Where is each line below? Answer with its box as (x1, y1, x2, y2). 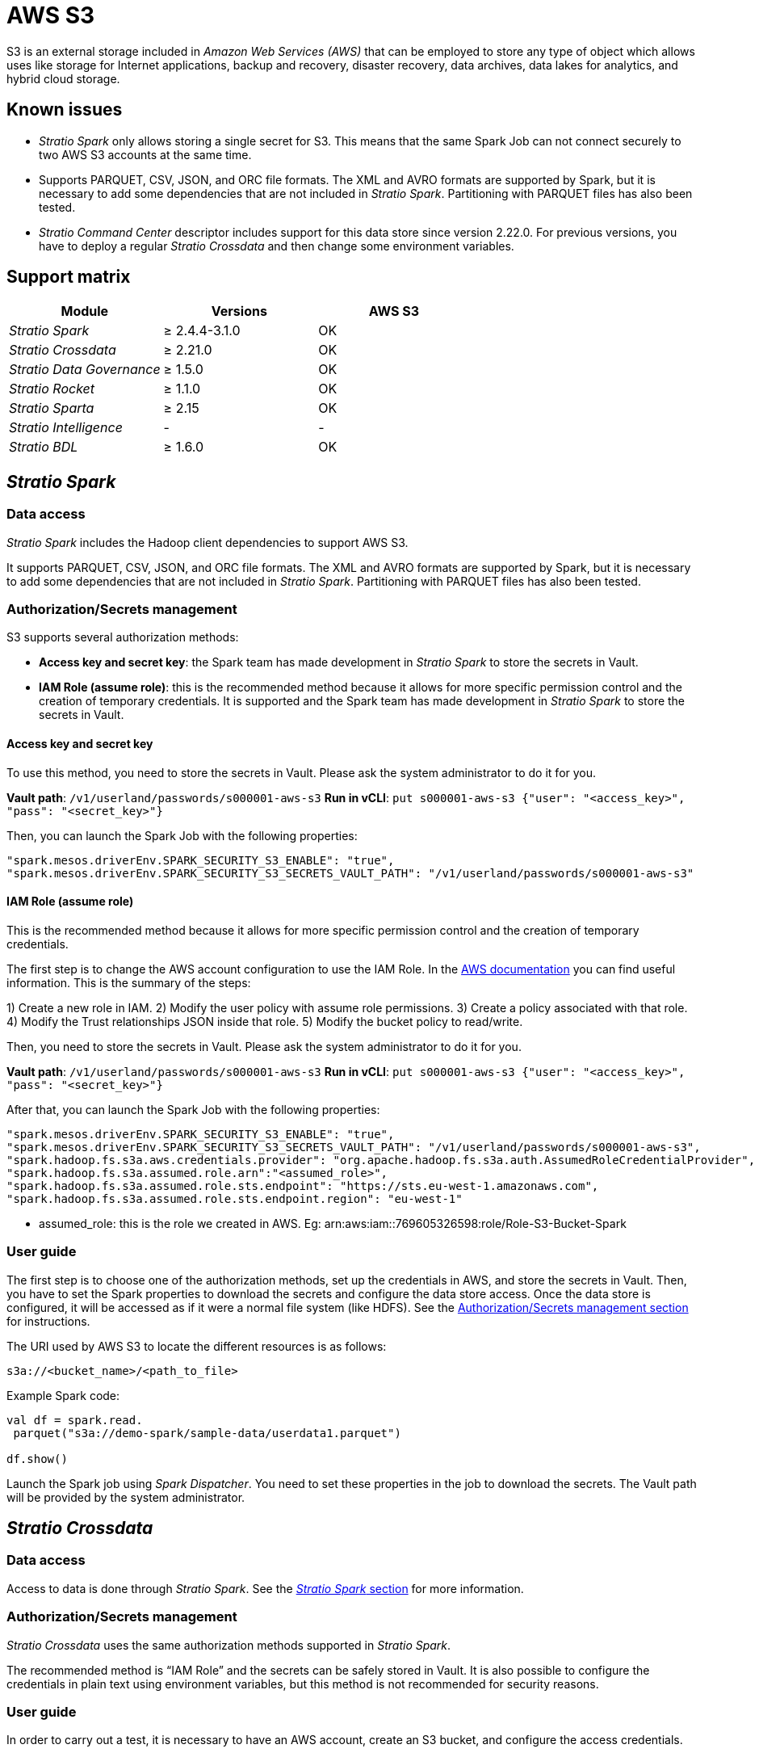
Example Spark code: (6, 1388, 120, 1402)
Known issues (6, 99, 123, 120)
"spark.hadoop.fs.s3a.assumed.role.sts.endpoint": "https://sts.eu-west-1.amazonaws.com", (6, 1179, 599, 1192)
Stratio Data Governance (9, 361, 161, 378)
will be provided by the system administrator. (6, 1490, 245, 1504)
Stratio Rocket (9, 380, 95, 397)
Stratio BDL (9, 439, 78, 456)
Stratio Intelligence (9, 419, 123, 436)
